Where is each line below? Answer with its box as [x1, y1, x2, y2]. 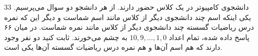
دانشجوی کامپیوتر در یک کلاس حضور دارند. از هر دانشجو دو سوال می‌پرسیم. [13, 2, 249, 12]
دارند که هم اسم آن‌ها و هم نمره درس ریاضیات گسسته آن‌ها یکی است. [4, 42, 223, 52]
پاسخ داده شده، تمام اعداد [169, 31, 250, 42]
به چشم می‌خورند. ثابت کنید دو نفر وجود [4, 31, 128, 42]
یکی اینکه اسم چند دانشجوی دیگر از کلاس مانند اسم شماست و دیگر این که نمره [4, 11, 251, 22]
